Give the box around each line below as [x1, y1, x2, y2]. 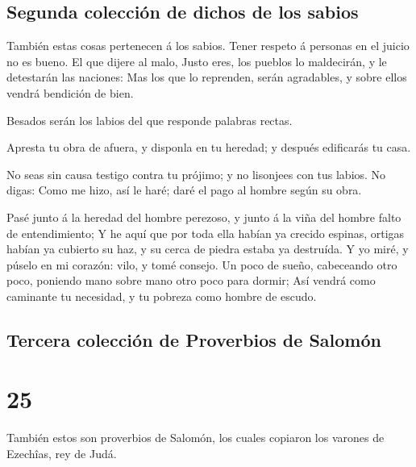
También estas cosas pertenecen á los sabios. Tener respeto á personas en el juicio [6, 37, 410, 54]
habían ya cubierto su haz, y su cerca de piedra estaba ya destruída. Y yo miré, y [6, 240, 409, 257]
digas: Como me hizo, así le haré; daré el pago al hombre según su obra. [6, 181, 362, 198]
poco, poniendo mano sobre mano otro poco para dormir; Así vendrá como [6, 272, 376, 289]
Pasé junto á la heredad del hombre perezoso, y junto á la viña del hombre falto [6, 208, 401, 225]
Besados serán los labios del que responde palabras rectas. [6, 111, 293, 128]
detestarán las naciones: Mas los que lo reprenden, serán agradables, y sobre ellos [6, 69, 407, 85]
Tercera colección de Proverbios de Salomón [6, 327, 381, 352]
